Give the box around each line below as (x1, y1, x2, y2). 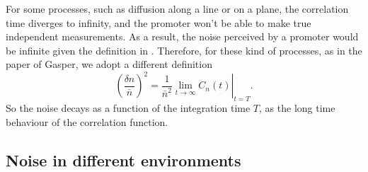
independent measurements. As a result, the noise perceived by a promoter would (6, 29, 359, 44)
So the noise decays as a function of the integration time (6, 101, 251, 115)
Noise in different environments (6, 149, 241, 171)
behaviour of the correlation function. (6, 114, 168, 129)
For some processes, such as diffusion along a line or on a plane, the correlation (6, 1, 349, 16)
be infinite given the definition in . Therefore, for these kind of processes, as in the (6, 42, 362, 57)
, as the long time (259, 101, 335, 115)
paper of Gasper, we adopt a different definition (6, 57, 212, 71)
